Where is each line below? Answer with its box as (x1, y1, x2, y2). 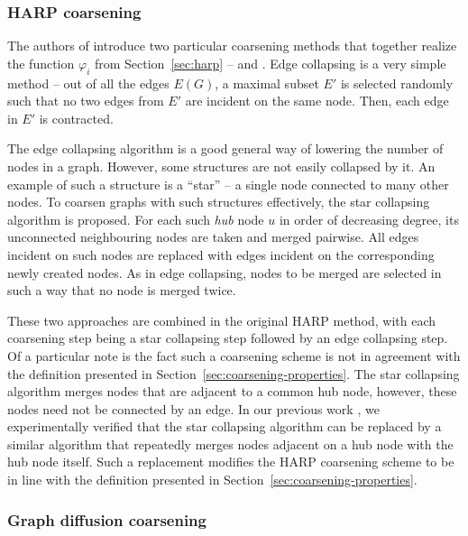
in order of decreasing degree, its (279, 209, 459, 228)
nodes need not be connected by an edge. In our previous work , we (7, 399, 380, 418)
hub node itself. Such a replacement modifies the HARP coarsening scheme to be (7, 452, 454, 471)
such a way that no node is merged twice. (7, 281, 236, 300)
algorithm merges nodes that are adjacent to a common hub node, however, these (7, 382, 457, 401)
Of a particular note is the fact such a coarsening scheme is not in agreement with (7, 346, 461, 365)
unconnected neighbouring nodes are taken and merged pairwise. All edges (7, 227, 419, 246)
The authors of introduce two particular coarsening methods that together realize (7, 36, 457, 55)
